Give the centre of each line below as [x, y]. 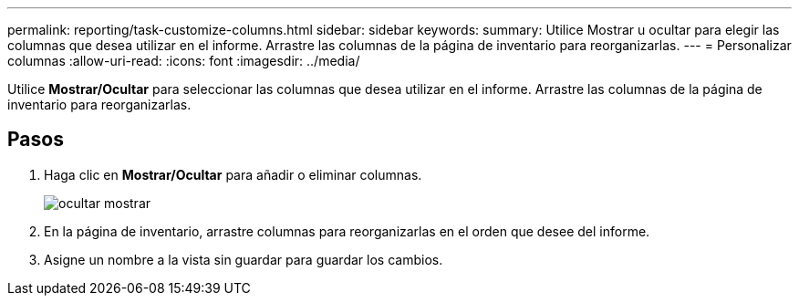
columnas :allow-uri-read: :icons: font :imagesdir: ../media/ [184, 61]
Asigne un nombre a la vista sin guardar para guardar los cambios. [244, 259]
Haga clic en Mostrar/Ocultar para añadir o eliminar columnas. [233, 174]
